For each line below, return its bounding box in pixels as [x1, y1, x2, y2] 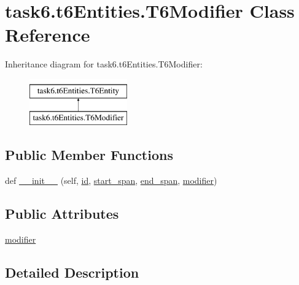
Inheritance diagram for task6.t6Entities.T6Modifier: [5, 58, 203, 70]
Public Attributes [5, 204, 119, 223]
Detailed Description [5, 263, 139, 282]
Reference [5, 22, 90, 47]
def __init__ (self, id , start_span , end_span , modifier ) [5, 174, 217, 187]
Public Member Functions [5, 145, 173, 164]
